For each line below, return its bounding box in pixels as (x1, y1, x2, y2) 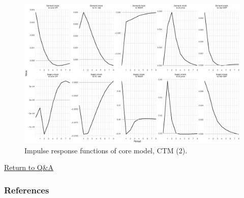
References (4, 183, 49, 196)
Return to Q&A (4, 162, 54, 173)
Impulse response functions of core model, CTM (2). (24, 145, 188, 155)
